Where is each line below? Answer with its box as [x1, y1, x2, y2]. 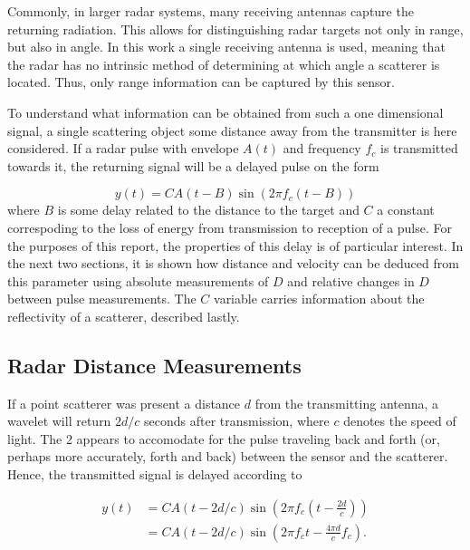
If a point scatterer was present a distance [7, 393, 241, 412]
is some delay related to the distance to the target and [57, 200, 360, 219]
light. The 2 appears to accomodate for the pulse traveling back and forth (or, [7, 429, 440, 448]
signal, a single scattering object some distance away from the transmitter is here [7, 121, 457, 140]
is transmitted [379, 139, 458, 158]
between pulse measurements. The [7, 289, 197, 308]
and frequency [283, 139, 361, 158]
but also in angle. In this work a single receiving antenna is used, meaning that [7, 37, 446, 56]
